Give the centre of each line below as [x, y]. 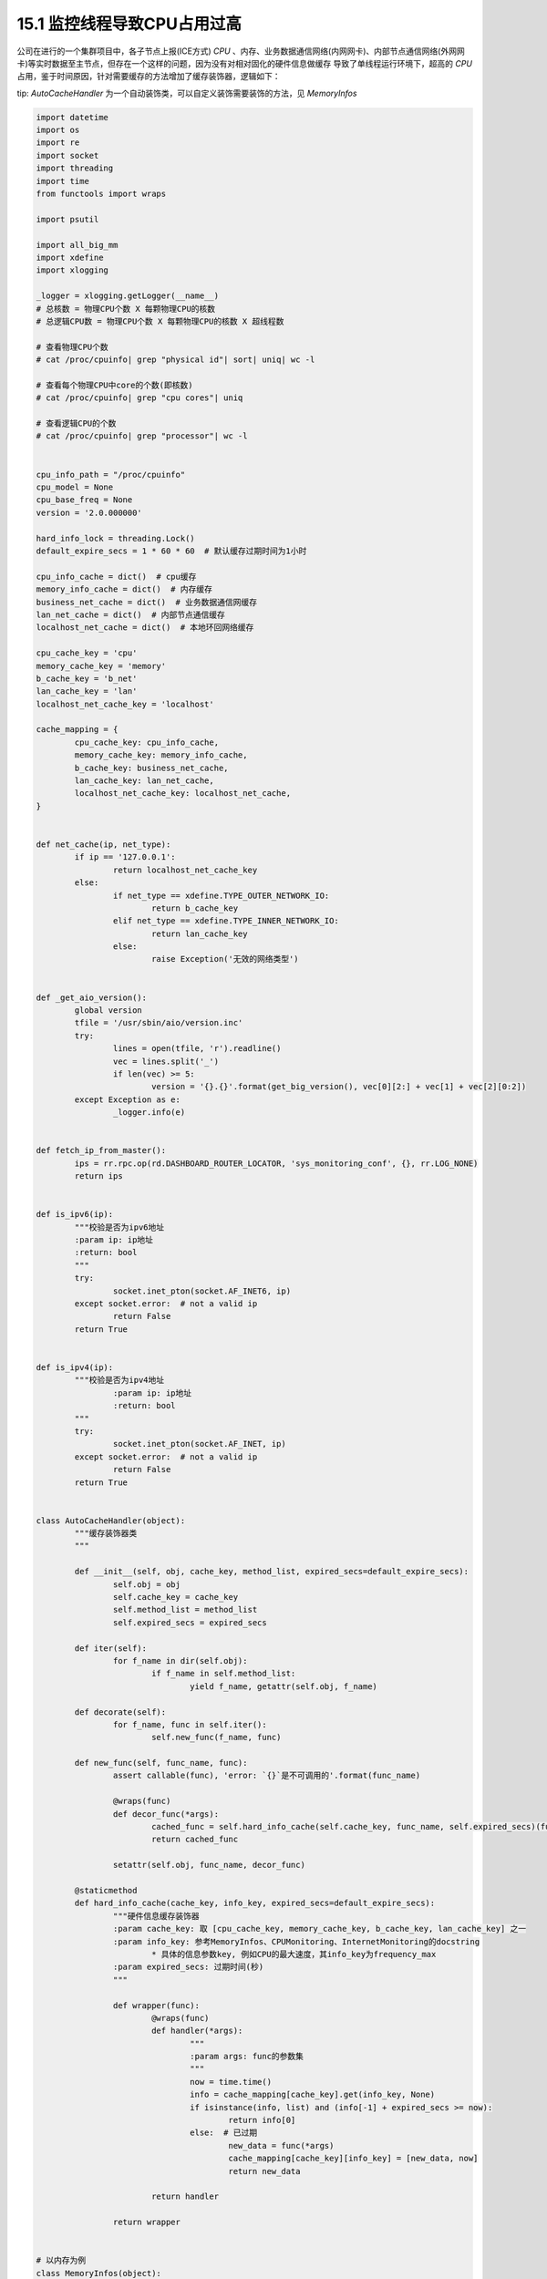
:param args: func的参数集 [247, 2057]
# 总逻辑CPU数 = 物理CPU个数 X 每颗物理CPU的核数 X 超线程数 [160, 321]
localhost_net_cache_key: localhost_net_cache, [183, 794]
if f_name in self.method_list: [223, 1674]
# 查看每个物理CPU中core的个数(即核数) [114, 385]
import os [58, 130]
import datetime [72, 117]
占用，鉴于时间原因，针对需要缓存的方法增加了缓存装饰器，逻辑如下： [149, 77]
